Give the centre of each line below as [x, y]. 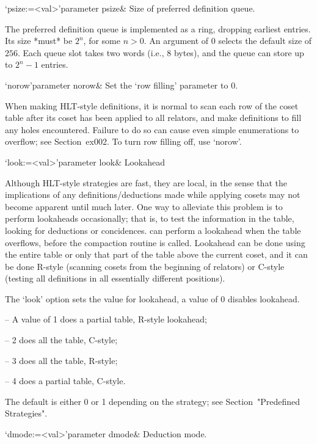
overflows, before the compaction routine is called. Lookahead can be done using [155, 242]
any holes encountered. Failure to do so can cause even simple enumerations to [152, 129]
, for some [102, 41]
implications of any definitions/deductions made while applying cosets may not [153, 195]
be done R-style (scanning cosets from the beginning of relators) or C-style [145, 266]
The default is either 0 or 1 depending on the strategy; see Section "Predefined [152, 401]
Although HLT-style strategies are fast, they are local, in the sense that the [146, 182]
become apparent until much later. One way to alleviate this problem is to [144, 206]
